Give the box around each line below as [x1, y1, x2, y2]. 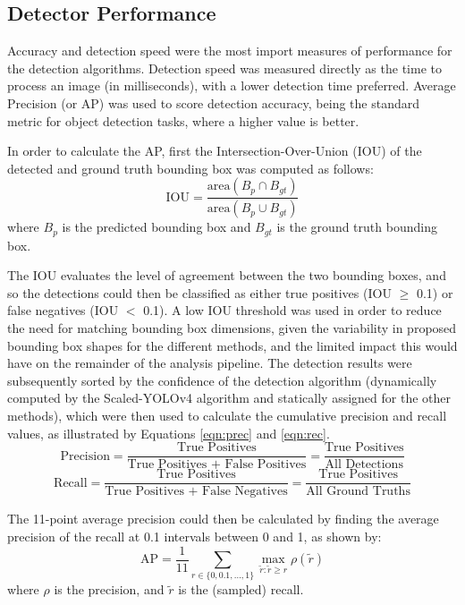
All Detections [325, 458, 403, 472]
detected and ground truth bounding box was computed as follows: [7, 158, 374, 177]
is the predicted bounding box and [62, 217, 251, 236]
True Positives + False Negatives [105, 485, 288, 498]
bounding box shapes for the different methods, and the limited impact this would [7, 336, 458, 354]
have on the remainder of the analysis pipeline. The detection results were [7, 354, 412, 372]
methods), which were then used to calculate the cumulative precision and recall [7, 406, 447, 425]
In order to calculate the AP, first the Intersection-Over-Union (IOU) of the [7, 141, 422, 160]
